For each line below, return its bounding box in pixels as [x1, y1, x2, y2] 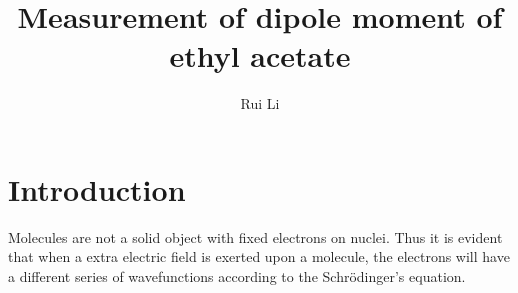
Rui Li [240, 93, 280, 114]
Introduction [8, 168, 186, 209]
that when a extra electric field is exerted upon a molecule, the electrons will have [8, 246, 510, 267]
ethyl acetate [169, 35, 351, 76]
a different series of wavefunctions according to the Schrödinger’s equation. [8, 266, 466, 287]
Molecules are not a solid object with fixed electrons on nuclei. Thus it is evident [8, 226, 503, 247]
